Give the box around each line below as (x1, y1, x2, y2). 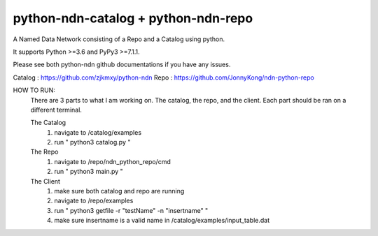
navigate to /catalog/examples (54, 128, 142, 136)
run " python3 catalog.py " (54, 138, 131, 147)
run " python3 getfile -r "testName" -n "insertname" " (54, 206, 209, 214)
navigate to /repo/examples (54, 196, 134, 205)
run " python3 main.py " (54, 168, 124, 176)
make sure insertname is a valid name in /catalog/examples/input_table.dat (54, 216, 270, 225)
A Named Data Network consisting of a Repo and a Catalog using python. (13, 35, 225, 43)
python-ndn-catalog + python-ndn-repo (13, 10, 253, 26)
